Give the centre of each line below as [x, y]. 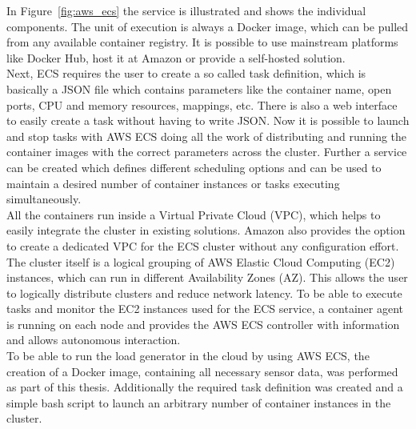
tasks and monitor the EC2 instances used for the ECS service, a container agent [205, 309]
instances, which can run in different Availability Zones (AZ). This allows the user [207, 277]
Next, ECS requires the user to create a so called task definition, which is [186, 73]
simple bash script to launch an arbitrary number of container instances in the [199, 402]
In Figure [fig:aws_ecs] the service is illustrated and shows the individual [186, 10]
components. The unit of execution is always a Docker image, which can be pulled [208, 26]
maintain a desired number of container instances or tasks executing [173, 183]
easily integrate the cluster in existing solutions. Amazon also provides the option [206, 230]
